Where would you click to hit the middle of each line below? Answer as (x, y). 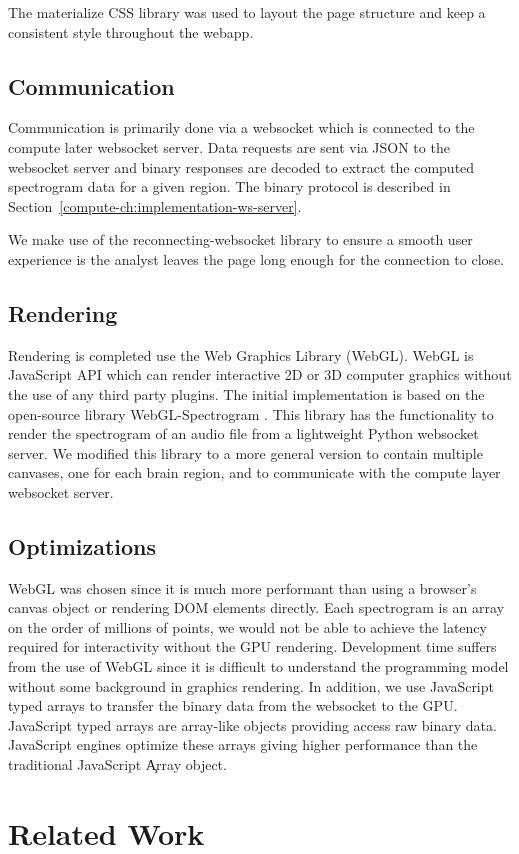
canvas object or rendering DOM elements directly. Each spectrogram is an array (256, 607)
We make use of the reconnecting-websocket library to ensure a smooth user (240, 239)
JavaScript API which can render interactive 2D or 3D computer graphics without (260, 374)
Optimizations (82, 545)
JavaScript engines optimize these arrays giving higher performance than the (243, 744)
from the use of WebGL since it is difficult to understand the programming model (258, 666)
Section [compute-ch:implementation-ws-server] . (155, 205)
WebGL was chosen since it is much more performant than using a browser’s (242, 587)
